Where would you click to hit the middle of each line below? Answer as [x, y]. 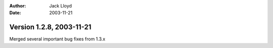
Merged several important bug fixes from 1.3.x [57, 39]
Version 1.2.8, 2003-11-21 [50, 27]
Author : [18, 6]
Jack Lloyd [61, 6]
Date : [15, 13]
